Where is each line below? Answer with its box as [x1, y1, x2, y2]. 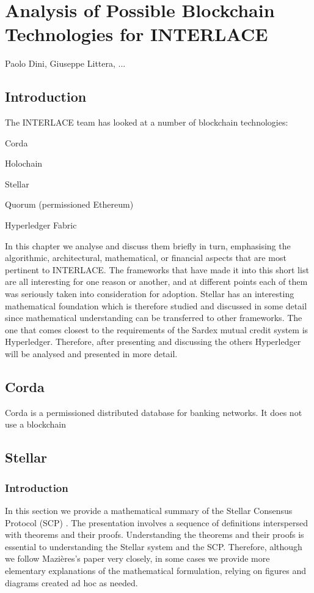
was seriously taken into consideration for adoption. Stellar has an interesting [5, 287, 294, 300]
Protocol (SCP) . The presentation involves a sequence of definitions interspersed [5, 516, 309, 529]
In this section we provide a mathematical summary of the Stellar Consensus [5, 504, 293, 516]
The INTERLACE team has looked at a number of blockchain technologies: [5, 116, 288, 129]
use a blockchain [5, 418, 67, 431]
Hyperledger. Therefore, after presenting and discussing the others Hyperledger [5, 335, 301, 348]
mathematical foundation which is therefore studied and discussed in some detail [5, 299, 307, 312]
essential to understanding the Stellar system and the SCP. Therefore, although [5, 540, 302, 553]
